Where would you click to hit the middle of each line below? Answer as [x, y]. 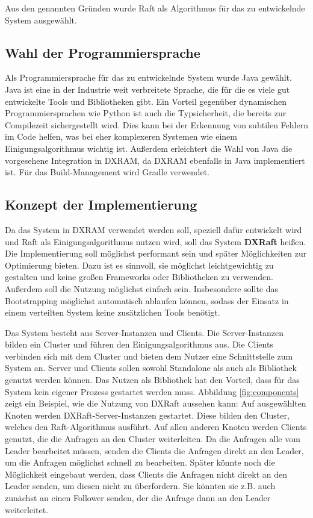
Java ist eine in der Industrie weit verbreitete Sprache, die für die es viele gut [147, 89]
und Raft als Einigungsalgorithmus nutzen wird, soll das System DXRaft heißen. [156, 241]
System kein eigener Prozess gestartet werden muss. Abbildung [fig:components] [152, 391]
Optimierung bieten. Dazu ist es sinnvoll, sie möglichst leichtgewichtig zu [139, 265]
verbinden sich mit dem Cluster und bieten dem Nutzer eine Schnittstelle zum [149, 356]
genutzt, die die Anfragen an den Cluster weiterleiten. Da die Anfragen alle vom [153, 439]
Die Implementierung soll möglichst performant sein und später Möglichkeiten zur [156, 253]
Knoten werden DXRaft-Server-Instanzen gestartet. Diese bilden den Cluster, [147, 415]
